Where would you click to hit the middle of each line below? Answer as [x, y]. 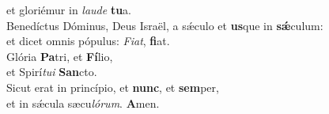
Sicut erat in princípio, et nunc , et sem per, [113, 87]
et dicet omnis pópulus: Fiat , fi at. [88, 41]
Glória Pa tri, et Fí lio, [60, 56]
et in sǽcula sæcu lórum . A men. [83, 103]
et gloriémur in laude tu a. [69, 9]
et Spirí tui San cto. [52, 72]
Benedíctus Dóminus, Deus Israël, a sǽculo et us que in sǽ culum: [165, 25]
